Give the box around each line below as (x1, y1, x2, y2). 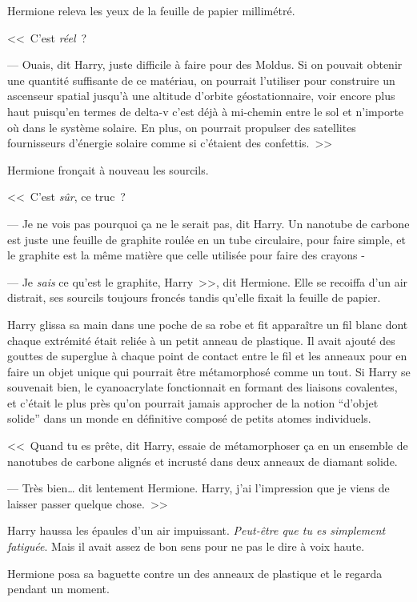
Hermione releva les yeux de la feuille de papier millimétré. (7, 2, 295, 18)
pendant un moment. (7, 580, 110, 597)
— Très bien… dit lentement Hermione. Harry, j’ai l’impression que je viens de (7, 480, 390, 496)
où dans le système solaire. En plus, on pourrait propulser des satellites (7, 118, 356, 135)
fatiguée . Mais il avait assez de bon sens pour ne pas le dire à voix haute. (7, 538, 365, 555)
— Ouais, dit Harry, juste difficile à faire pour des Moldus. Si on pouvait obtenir (7, 56, 403, 73)
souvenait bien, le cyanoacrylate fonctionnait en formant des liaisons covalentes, (7, 379, 398, 395)
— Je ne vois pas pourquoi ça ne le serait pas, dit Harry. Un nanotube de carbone (7, 215, 410, 231)
